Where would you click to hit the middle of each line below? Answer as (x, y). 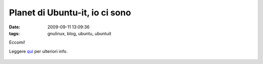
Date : (15, 27)
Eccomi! (17, 42)
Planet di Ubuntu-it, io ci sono (70, 13)
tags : (14, 33)
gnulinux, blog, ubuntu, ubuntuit (79, 33)
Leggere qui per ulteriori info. (38, 51)
